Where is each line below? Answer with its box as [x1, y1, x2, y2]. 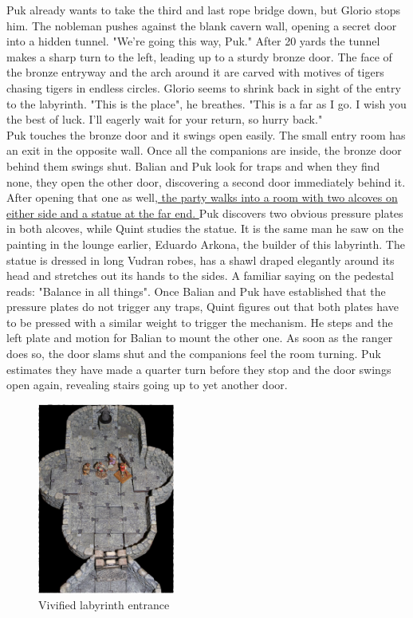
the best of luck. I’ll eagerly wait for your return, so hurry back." [6, 111, 323, 128]
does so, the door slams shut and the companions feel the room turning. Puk [6, 345, 381, 362]
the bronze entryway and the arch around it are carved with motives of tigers [6, 64, 384, 81]
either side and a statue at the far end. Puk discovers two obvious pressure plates [6, 204, 403, 221]
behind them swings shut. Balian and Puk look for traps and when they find [6, 157, 380, 174]
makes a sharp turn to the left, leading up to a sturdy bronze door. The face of [6, 48, 392, 65]
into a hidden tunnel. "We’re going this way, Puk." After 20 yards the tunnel [6, 33, 380, 49]
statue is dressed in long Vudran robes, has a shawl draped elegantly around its [6, 251, 395, 268]
